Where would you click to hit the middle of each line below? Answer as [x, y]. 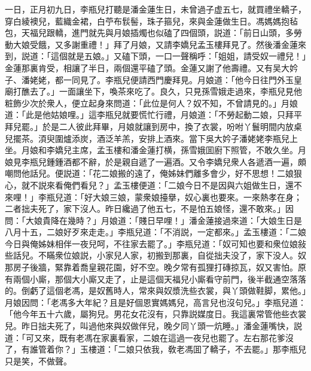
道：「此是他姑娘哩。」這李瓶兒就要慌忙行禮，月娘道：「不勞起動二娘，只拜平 [153, 115]
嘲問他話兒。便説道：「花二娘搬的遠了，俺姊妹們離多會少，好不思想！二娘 [149, 173]
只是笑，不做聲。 [38, 361]
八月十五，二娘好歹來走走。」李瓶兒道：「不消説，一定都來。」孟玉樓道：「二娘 [155, 232]
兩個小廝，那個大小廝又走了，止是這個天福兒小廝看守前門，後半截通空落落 [159, 279]
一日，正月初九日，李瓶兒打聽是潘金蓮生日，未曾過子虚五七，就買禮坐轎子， [155, 9]
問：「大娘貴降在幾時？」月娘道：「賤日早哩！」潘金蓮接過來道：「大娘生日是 [153, 220]
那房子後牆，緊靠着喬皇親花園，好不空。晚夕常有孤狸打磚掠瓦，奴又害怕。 [151, 267]
